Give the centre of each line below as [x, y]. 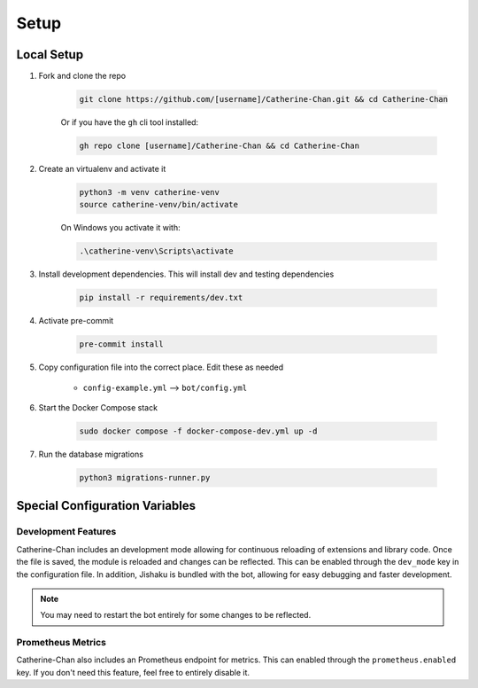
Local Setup [50, 55]
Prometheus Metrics [61, 643]
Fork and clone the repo [82, 76]
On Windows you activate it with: [120, 228]
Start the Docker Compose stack [98, 408]
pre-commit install [121, 344]
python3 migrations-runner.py [145, 477]
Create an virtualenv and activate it [102, 169]
